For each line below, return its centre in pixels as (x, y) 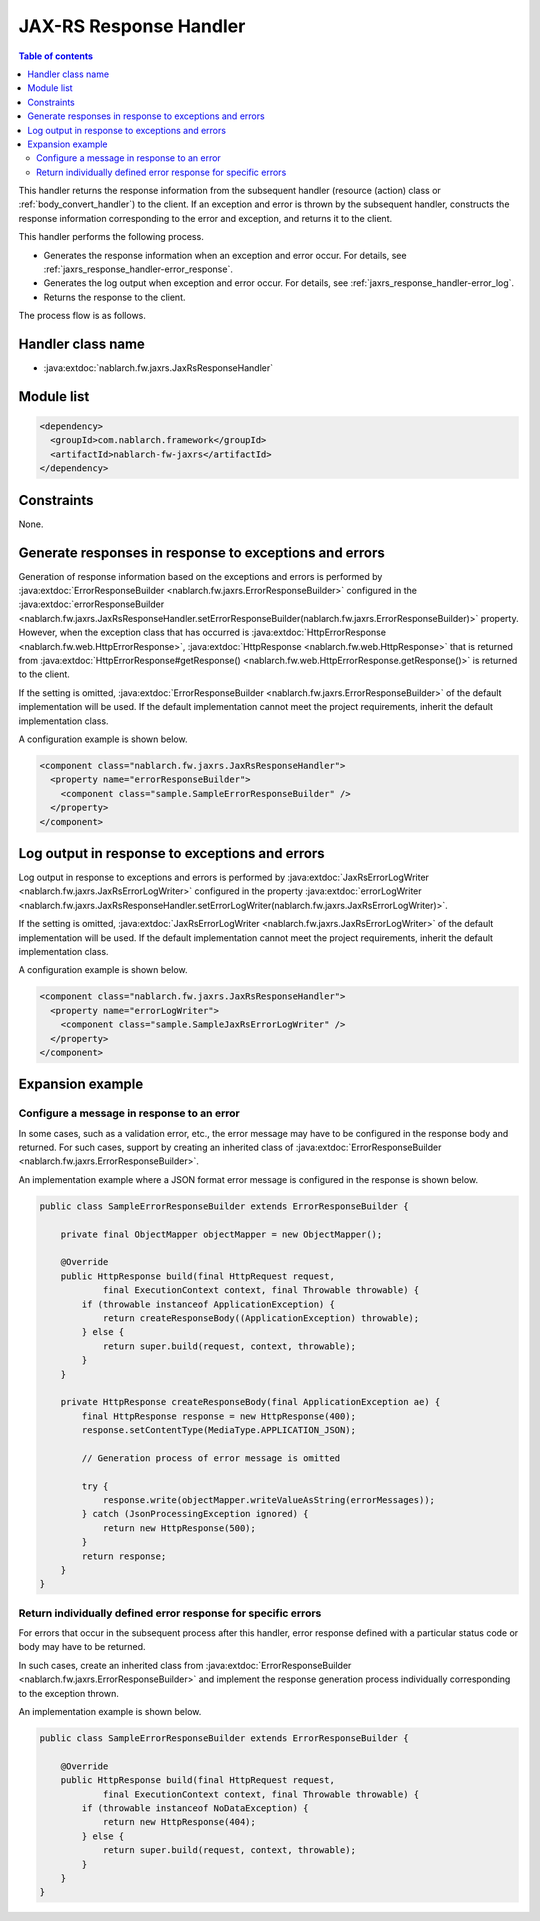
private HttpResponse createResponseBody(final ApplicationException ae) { (250, 1402)
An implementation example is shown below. (110, 1712)
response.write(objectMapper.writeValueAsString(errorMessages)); (268, 1500)
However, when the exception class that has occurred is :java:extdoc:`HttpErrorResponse (202, 632)
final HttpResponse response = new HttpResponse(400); (219, 1416)
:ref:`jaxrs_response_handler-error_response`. (138, 269)
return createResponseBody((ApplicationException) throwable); (261, 1318)
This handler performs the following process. (111, 237)
